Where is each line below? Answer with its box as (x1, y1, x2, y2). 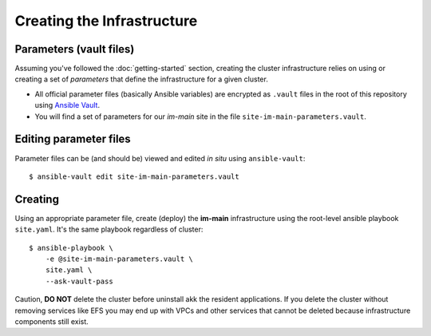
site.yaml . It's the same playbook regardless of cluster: (14, 224, 204, 235)
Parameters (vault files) (14, 42, 135, 56)
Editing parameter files (14, 132, 131, 146)
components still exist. (14, 316, 89, 326)
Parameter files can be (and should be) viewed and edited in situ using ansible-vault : (14, 153, 306, 163)
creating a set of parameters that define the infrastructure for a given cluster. (14, 74, 269, 84)
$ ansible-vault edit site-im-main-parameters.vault (29, 172, 239, 181)
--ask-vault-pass (45, 276, 113, 286)
